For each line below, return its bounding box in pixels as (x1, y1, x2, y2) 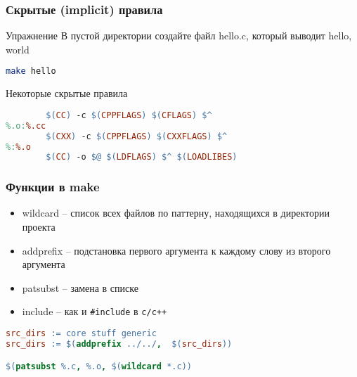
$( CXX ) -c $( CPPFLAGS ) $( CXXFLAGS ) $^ (46, 131, 228, 141)
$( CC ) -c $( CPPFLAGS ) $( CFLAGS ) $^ (46, 110, 212, 120)
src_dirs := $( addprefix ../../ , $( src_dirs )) (6, 338, 233, 349)
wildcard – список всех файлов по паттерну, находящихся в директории (22, 205, 330, 220)
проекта (22, 219, 56, 234)
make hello (6, 66, 56, 77)
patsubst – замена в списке (22, 280, 138, 295)
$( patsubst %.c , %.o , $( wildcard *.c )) (6, 361, 192, 371)
